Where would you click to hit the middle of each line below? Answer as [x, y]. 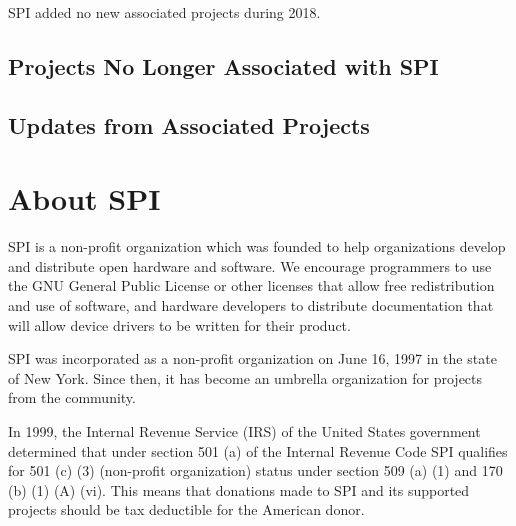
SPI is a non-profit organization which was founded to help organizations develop [257, 246]
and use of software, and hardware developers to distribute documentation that [251, 305]
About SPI [84, 198]
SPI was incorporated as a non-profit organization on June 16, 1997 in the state [252, 358]
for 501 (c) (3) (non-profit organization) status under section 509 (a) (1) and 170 [255, 470]
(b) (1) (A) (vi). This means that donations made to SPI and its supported [239, 489]
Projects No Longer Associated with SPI [223, 65]
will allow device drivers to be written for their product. [179, 324]
